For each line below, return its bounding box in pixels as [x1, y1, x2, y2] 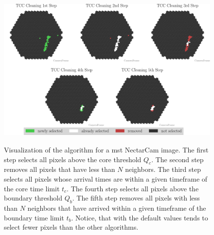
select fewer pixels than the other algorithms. [4, 222, 139, 232]
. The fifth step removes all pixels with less [72, 193, 200, 203]
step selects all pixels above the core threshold [4, 154, 142, 164]
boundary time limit [4, 212, 64, 222]
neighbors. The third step [125, 164, 201, 174]
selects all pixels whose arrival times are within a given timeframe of [4, 173, 208, 184]
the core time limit [4, 183, 60, 193]
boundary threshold [4, 193, 62, 203]
